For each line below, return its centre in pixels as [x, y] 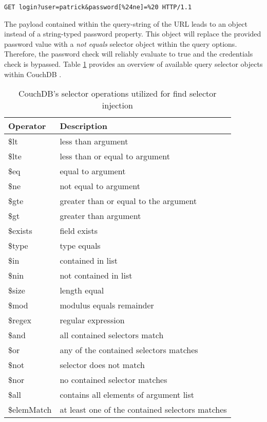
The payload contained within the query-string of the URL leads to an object [126, 23]
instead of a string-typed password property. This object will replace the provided [133, 34]
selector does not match [102, 365]
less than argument [94, 141]
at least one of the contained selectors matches [143, 410]
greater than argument [100, 216]
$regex [20, 320]
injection [117, 105]
